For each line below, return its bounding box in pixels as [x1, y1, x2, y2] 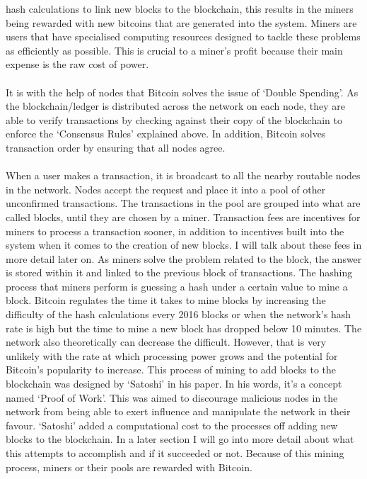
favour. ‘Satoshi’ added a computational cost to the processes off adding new [6, 417, 338, 432]
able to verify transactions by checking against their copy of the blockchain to [6, 112, 342, 127]
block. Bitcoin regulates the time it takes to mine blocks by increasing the [6, 293, 326, 308]
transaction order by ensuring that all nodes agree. [6, 140, 226, 154]
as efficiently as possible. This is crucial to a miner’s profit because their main [6, 43, 343, 57]
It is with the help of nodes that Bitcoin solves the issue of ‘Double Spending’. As [6, 84, 359, 99]
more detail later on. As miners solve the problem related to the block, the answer [6, 251, 362, 266]
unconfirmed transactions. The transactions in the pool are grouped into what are [6, 196, 361, 210]
